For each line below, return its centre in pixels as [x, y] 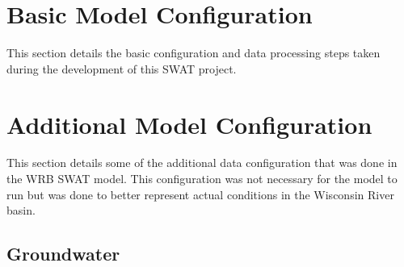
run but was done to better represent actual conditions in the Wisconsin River [200, 194]
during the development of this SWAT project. [122, 68]
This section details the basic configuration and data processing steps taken [194, 53]
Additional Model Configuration [189, 124]
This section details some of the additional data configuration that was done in [202, 163]
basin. [21, 210]
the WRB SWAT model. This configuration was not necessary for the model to [202, 179]
